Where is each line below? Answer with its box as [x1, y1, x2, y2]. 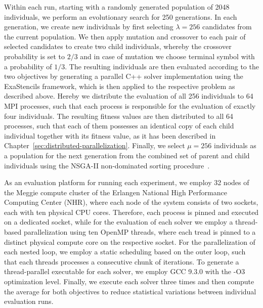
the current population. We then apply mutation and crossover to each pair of [4, 31, 246, 41]
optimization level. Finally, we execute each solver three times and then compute [4, 276, 254, 287]
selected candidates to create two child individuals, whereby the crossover [4, 41, 232, 52]
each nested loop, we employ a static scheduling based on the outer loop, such [4, 246, 246, 257]
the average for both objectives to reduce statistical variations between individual [4, 286, 256, 296]
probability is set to [4, 51, 65, 61]
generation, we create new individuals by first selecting [4, 21, 173, 32]
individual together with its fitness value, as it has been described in [4, 130, 216, 141]
